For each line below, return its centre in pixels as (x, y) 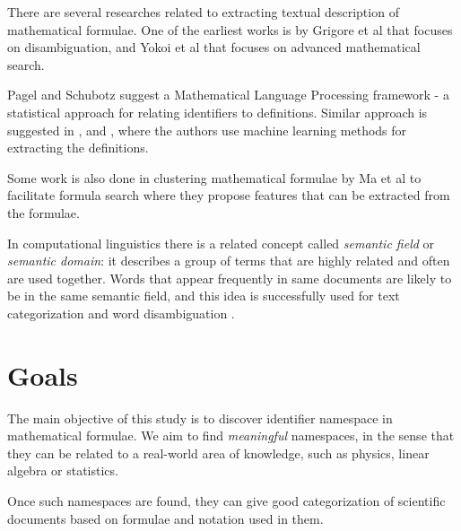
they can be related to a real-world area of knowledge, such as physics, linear (218, 453)
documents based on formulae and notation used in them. (165, 518)
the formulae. (43, 212)
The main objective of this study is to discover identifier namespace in (200, 418)
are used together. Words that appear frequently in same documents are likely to (230, 278)
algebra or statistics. (63, 470)
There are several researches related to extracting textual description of (203, 12)
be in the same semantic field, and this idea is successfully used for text (204, 296)
